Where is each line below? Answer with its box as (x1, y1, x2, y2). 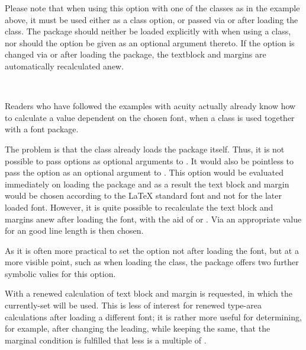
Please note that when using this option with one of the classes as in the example (5, 2, 300, 14)
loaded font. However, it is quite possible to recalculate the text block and (5, 201, 273, 213)
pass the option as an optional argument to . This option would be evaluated (5, 166, 284, 179)
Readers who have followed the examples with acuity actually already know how (5, 100, 296, 112)
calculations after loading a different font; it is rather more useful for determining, (5, 310, 302, 323)
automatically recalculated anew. (5, 59, 124, 72)
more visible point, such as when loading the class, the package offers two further (5, 256, 299, 268)
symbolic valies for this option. (5, 267, 116, 279)
